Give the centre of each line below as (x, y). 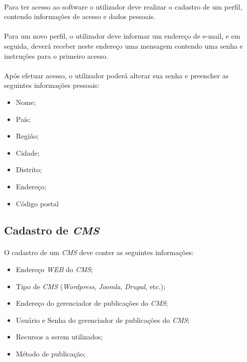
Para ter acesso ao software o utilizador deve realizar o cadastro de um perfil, (123, 6)
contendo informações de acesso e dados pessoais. (80, 16)
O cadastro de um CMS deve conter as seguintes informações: (99, 252)
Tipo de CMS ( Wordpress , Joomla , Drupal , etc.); (91, 286)
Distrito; (29, 169)
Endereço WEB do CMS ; (54, 269)
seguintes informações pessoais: (52, 85)
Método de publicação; (51, 354)
